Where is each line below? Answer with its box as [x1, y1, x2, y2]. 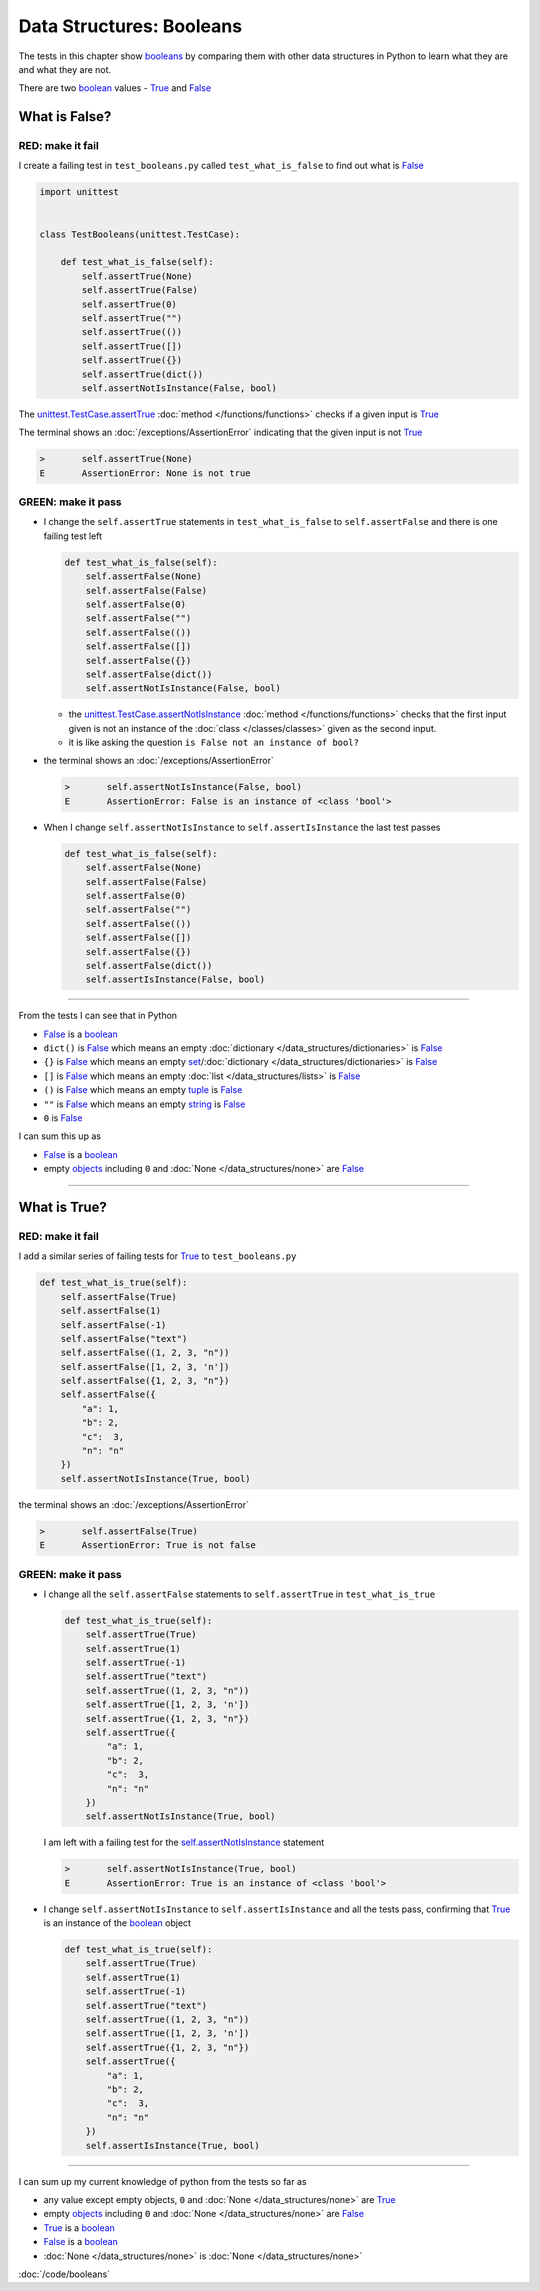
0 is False [43, 1112, 83, 1124]
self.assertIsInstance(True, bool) [85, 2140, 260, 2151]
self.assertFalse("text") [60, 1333, 188, 1344]
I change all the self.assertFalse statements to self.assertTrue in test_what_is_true [43, 1588, 436, 1600]
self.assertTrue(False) [81, 285, 199, 296]
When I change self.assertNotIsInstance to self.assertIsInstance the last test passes [43, 821, 441, 833]
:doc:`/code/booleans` [18, 2268, 110, 2280]
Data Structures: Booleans [18, 15, 243, 37]
